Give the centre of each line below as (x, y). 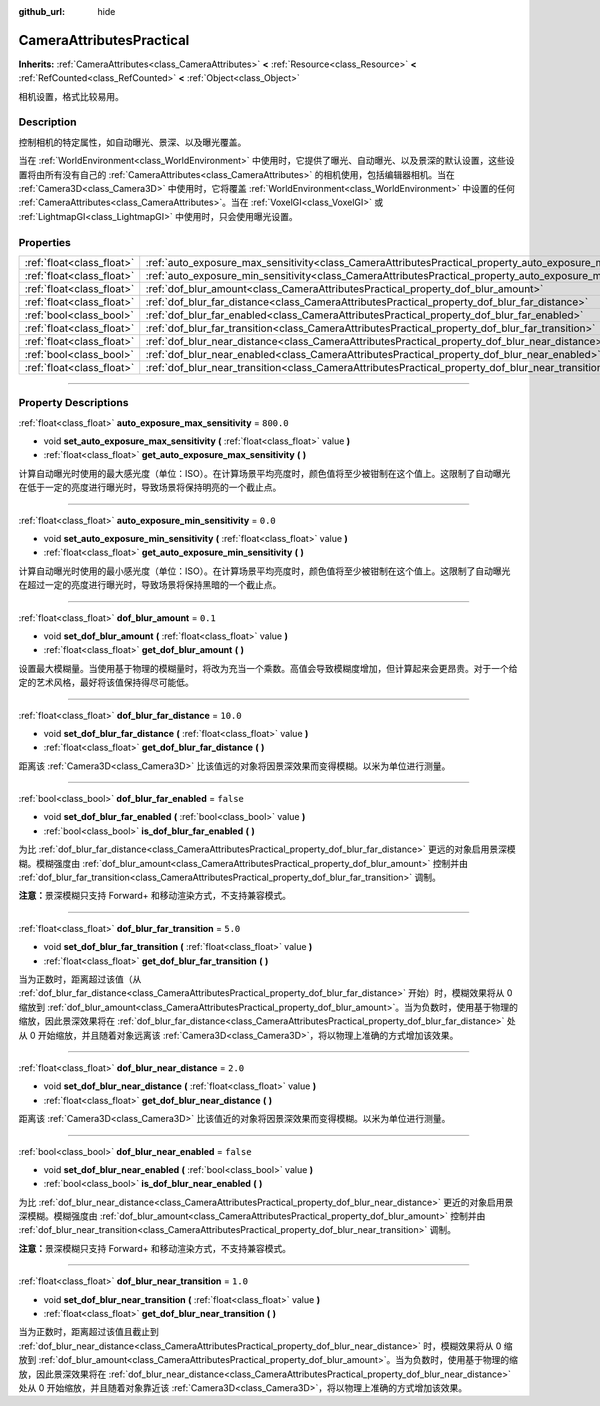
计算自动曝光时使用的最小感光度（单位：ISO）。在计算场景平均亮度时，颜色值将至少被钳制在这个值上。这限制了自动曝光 (264, 571)
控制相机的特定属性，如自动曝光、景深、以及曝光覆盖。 (132, 142)
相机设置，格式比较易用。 (71, 96)
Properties (45, 242)
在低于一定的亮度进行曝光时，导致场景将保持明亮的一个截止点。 (150, 487)
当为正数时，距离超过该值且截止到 (88, 1332)
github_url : (41, 11)
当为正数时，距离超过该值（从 (80, 979)
